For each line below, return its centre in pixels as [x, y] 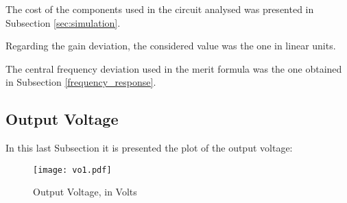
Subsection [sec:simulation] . [63, 22]
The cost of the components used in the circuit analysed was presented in [160, 9]
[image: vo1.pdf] [72, 170]
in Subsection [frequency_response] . [81, 82]
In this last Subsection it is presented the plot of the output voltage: [149, 148]
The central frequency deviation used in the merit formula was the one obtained [174, 68]
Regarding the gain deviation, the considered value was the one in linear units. [171, 46]
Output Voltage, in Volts [85, 192]
